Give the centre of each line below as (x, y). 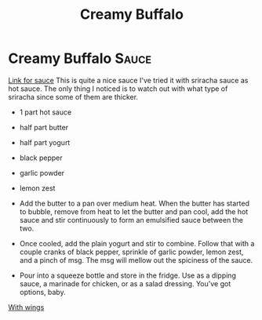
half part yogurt (45, 142)
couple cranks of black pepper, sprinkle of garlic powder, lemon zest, (131, 252)
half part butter (44, 127)
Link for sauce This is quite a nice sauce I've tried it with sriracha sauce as (128, 80)
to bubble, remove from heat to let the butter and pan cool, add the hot (134, 211)
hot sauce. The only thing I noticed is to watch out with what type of (118, 89)
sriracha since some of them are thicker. (73, 96)
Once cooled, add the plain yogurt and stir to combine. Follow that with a (137, 243)
